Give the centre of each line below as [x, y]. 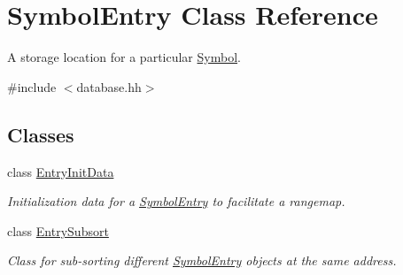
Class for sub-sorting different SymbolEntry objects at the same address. [202, 260]
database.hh [109, 86]
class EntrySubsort [58, 230]
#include [32, 86]
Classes [41, 134]
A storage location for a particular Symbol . [124, 57]
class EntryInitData [61, 171]
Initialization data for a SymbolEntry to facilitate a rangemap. [176, 201]
